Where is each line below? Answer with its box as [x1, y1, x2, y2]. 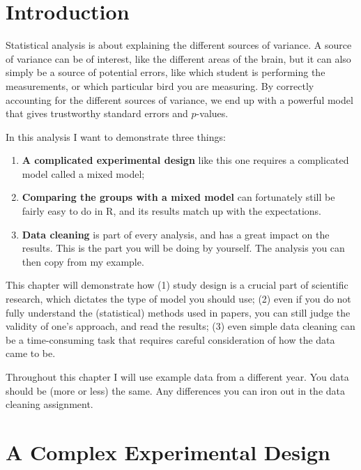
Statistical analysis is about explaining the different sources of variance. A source [6, 38, 352, 52]
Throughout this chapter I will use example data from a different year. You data [6, 370, 349, 384]
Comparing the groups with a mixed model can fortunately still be [22, 190, 335, 204]
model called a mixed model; [22, 166, 145, 181]
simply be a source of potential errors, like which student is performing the [6, 65, 325, 79]
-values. [196, 106, 229, 121]
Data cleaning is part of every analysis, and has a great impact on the [22, 227, 330, 241]
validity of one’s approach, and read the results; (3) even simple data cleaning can [6, 319, 355, 333]
